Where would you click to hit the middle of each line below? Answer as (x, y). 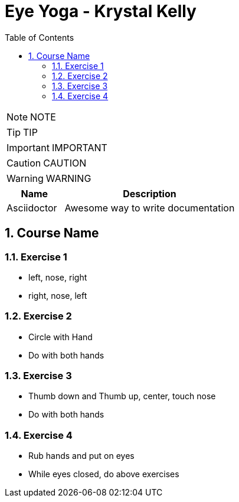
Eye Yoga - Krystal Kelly (101, 11)
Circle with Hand (60, 337)
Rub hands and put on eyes (81, 456)
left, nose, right (58, 277)
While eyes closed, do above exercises (104, 474)
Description (150, 193)
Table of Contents (40, 37)
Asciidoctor (32, 208)
